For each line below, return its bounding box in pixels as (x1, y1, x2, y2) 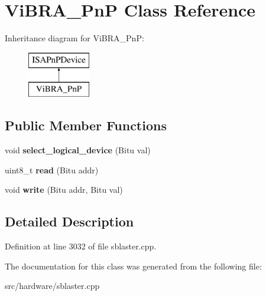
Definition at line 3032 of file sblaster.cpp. (5, 240, 157, 252)
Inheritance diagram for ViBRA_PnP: (5, 32, 144, 44)
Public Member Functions (5, 116, 167, 134)
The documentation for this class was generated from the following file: (5, 259, 262, 272)
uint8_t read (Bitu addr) (5, 163, 99, 176)
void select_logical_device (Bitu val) (5, 144, 151, 156)
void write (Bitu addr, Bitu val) (5, 183, 123, 196)
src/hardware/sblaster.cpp (5, 279, 100, 292)
